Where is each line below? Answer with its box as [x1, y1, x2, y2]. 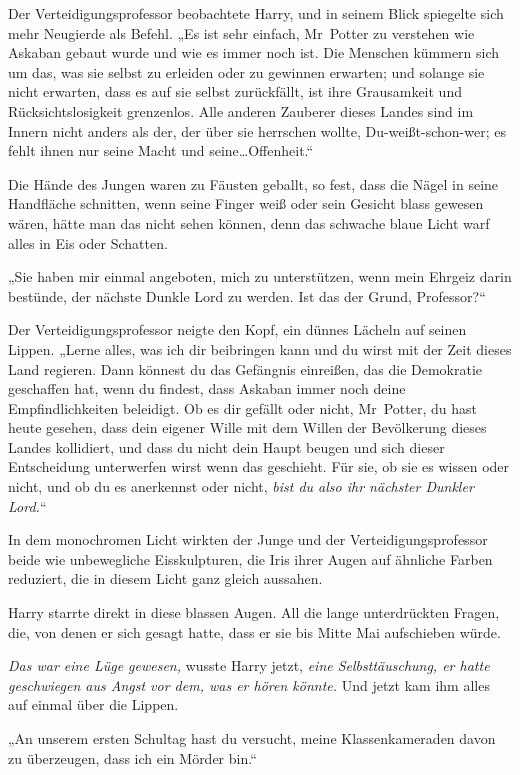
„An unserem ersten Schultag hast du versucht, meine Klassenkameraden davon [8, 728, 496, 748]
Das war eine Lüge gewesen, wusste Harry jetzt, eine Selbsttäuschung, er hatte [8, 655, 490, 676]
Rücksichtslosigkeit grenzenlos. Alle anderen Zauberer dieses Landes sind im [8, 100, 474, 121]
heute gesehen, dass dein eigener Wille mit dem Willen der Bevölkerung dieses [8, 417, 487, 438]
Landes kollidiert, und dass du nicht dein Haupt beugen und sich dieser [8, 436, 445, 457]
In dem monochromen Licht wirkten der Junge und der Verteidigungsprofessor [8, 529, 488, 550]
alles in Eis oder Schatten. [8, 232, 168, 253]
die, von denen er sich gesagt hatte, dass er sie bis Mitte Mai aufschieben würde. [8, 621, 501, 642]
